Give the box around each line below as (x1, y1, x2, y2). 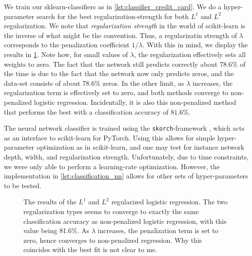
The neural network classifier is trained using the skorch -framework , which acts (4, 123, 245, 133)
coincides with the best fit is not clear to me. (23, 244, 157, 255)
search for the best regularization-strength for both (36, 11, 189, 21)
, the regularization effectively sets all (134, 49, 246, 59)
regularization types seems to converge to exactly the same (23, 206, 199, 216)
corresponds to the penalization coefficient (4, 39, 130, 50)
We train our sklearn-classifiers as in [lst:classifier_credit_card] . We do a (4, 1, 222, 11)
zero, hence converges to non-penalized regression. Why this (23, 235, 202, 245)
